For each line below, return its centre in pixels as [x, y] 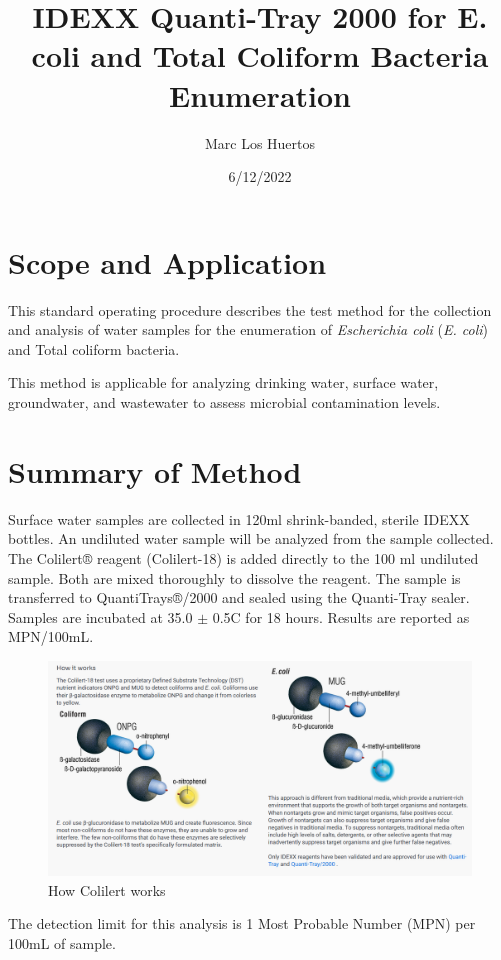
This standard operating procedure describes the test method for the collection [250, 309]
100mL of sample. [62, 942]
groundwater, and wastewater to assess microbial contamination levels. [224, 402]
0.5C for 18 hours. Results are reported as [341, 616]
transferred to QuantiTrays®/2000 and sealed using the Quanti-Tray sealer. [239, 597]
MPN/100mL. [51, 636]
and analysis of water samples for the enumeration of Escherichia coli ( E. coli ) [248, 329]
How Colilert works [107, 889]
